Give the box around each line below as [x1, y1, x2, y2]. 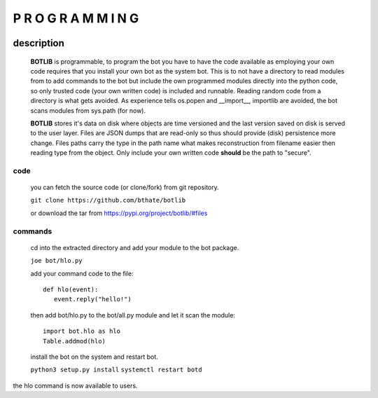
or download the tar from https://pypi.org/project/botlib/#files [30, 209, 208, 217]
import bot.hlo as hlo [43, 327, 121, 336]
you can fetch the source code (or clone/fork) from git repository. [30, 183, 220, 192]
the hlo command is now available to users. [13, 381, 138, 390]
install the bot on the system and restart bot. [30, 352, 159, 361]
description [13, 37, 64, 49]
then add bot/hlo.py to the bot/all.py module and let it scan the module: [30, 310, 236, 319]
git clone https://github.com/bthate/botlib [30, 196, 186, 205]
